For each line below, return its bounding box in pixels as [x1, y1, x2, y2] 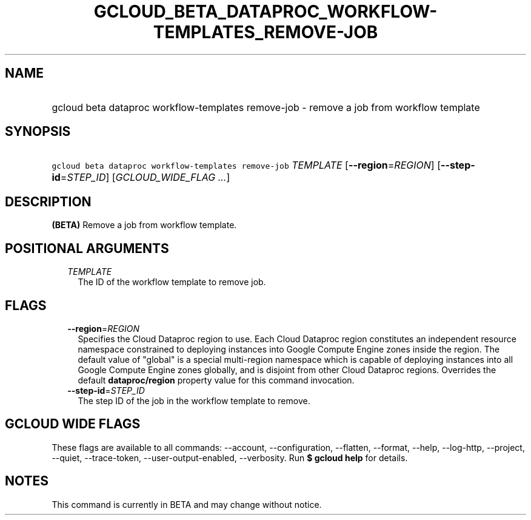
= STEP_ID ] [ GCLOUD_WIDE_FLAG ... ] [60, 171, 230, 184]
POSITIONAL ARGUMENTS [5, 240, 169, 256]
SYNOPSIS [5, 124, 71, 140]
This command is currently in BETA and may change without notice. [52, 499, 322, 510]
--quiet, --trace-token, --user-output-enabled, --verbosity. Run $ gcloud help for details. [52, 452, 408, 463]
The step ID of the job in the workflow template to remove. [78, 395, 310, 406]
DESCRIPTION [5, 194, 92, 209]
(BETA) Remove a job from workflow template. [52, 220, 237, 231]
